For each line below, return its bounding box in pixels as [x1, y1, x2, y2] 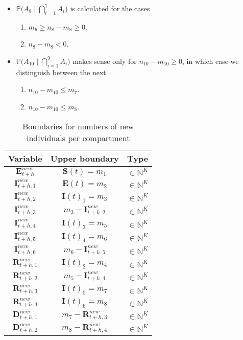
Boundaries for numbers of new [22, 120, 134, 132]
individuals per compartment [26, 131, 130, 144]
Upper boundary [50, 152, 119, 164]
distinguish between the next [16, 66, 106, 77]
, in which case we [182, 55, 239, 66]
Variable [8, 152, 42, 164]
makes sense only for [72, 55, 137, 66]
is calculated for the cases [70, 3, 150, 13]
